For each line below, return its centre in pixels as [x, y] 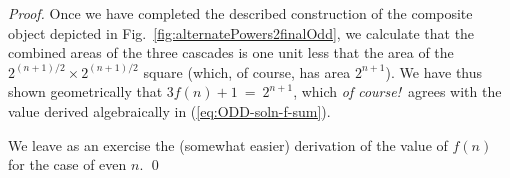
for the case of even [67, 164]
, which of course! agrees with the [397, 91]
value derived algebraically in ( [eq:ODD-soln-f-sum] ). [169, 110]
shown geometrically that [85, 91]
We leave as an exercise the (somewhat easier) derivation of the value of [228, 144]
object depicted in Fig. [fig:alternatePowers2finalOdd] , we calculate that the [241, 32]
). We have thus [434, 71]
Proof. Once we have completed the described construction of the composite [240, 13]
